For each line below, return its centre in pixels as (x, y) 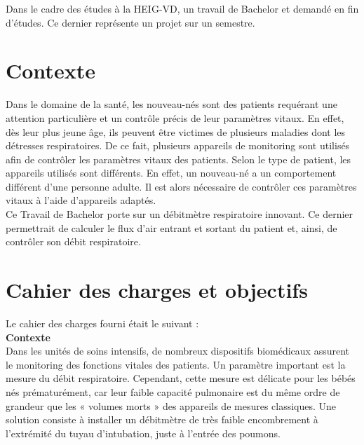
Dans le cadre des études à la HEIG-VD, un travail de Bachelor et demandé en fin (182, 8)
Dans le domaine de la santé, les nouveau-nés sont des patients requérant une (171, 104)
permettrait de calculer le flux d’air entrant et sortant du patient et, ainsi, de (171, 227)
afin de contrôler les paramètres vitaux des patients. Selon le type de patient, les (178, 159)
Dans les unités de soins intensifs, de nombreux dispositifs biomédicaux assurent (178, 351)
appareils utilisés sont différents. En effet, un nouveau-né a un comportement (171, 173)
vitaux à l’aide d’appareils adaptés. (81, 200)
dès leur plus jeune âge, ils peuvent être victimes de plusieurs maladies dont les (176, 131)
